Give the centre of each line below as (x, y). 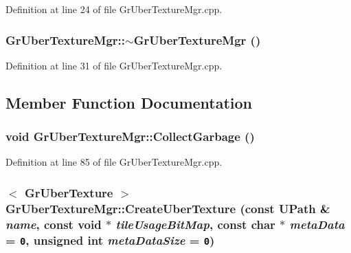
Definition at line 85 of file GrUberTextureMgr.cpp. (114, 162)
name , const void (54, 224)
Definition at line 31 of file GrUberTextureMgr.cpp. (114, 65)
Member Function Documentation (129, 102)
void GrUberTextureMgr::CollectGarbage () (130, 136)
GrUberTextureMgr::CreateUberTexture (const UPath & (168, 208)
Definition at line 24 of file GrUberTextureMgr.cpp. (114, 9)
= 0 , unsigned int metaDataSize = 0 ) (110, 240)
